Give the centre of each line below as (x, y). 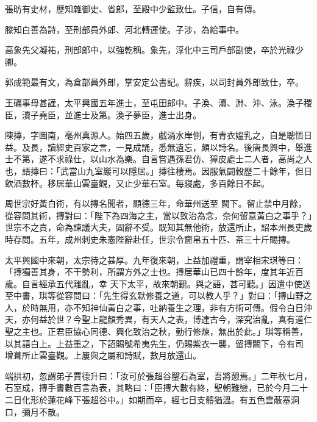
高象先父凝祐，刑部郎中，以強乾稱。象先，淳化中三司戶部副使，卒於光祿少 (154, 50)
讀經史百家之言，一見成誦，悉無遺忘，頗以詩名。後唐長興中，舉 (175, 147)
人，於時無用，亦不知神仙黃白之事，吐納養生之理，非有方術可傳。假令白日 (154, 307)
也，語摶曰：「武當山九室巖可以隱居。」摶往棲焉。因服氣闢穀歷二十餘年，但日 (158, 170)
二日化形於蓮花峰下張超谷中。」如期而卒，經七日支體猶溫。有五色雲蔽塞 (148, 400)
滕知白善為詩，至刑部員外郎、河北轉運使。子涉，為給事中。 (124, 29)
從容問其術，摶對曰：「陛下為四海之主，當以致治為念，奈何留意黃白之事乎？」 (158, 215)
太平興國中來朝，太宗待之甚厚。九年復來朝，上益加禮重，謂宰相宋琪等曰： (154, 259)
